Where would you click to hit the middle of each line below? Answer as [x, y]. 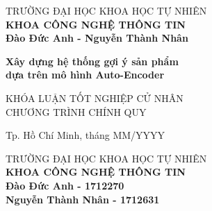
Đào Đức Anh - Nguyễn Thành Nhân [97, 38]
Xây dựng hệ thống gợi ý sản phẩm [92, 61]
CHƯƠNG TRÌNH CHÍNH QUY [76, 111]
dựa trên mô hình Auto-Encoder [85, 75]
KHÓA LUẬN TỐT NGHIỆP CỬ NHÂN [95, 98]
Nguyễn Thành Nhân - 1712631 [83, 199]
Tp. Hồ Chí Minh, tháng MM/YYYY [85, 135]
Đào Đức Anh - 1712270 [65, 185]
